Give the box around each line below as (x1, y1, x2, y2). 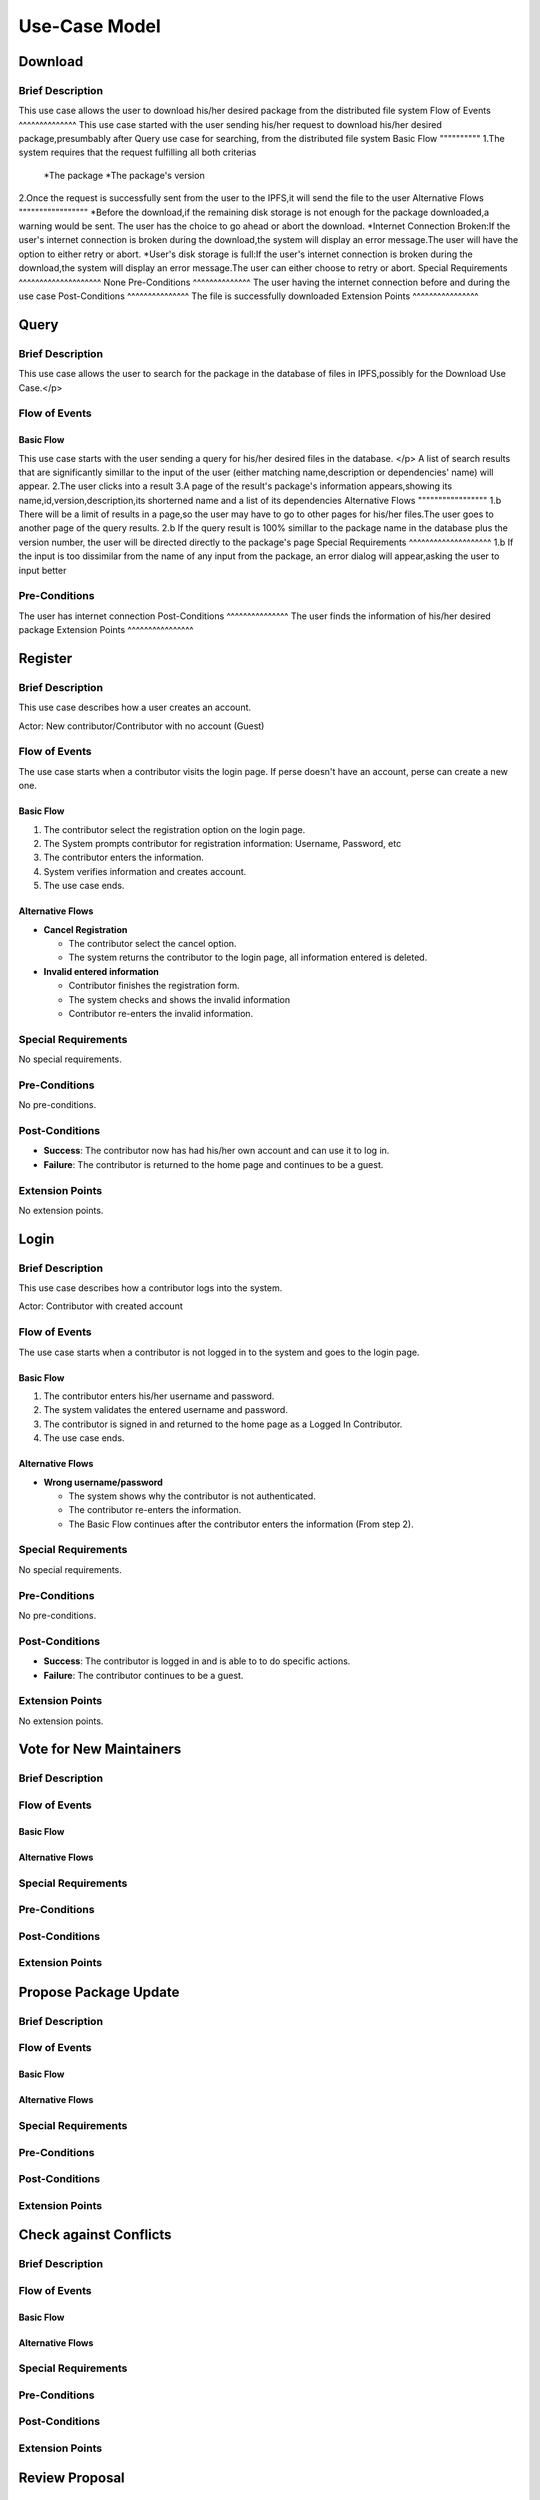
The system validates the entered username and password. (43, 1404, 289, 1416)
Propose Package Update (18, 1983, 180, 2000)
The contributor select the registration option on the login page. (43, 823, 306, 835)
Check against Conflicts (18, 2226, 172, 2244)
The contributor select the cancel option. (68, 937, 237, 949)
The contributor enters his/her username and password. (43, 1390, 275, 1402)
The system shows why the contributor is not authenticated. (68, 1490, 317, 1502)
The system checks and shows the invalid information (68, 993, 290, 1005)
